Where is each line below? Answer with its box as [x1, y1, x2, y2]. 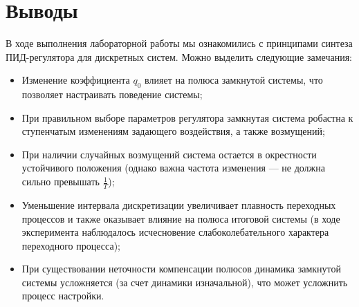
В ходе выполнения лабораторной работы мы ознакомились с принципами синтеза [6, 36, 353, 50]
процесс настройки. [21, 288, 104, 303]
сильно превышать [21, 174, 100, 189]
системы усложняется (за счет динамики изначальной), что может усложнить [21, 275, 348, 289]
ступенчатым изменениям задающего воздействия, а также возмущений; [21, 124, 325, 138]
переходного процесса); [21, 238, 120, 252]
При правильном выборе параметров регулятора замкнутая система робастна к [21, 110, 353, 124]
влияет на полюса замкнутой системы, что [145, 73, 323, 87]
